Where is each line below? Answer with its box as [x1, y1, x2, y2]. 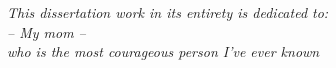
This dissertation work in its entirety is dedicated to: [7, 2, 329, 22]
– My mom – [7, 21, 86, 42]
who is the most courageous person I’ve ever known [7, 41, 320, 62]
